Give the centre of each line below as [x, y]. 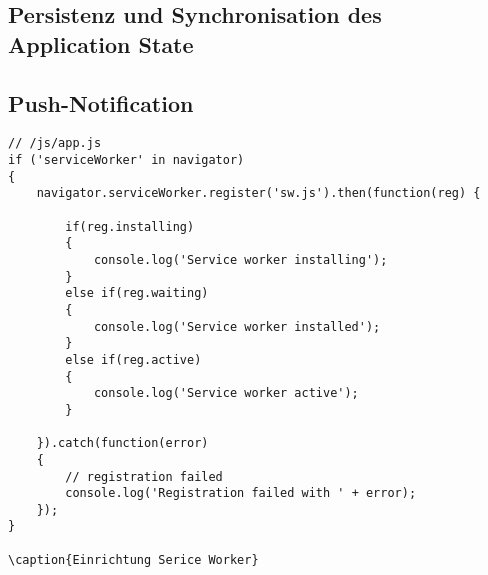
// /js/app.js [55, 143]
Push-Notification [101, 102]
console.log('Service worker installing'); [240, 259]
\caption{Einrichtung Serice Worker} [133, 559]
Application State [101, 43]
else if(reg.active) [133, 359]
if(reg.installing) [130, 226]
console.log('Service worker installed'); [237, 326]
